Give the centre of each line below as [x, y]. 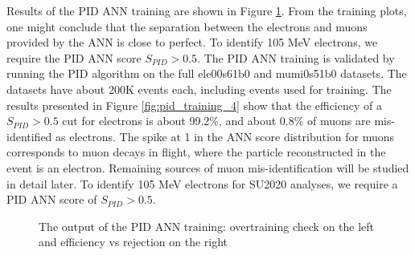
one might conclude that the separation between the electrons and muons [187, 26]
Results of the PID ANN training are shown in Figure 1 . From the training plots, [207, 10]
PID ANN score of [52, 199]
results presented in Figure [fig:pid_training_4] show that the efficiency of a [194, 105]
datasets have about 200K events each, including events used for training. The [199, 89]
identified [29, 136]
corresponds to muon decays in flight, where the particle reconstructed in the [196, 152]
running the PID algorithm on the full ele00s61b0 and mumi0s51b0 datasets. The [207, 73]
